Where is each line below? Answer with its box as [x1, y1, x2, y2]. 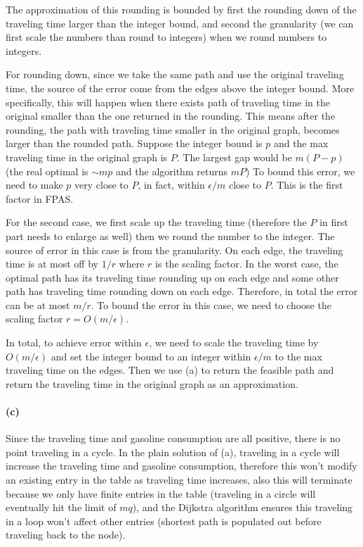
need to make [6, 177, 63, 192]
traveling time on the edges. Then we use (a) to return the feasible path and [6, 363, 334, 377]
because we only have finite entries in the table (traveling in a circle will [6, 486, 316, 501]
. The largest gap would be [176, 149, 292, 164]
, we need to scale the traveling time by [149, 335, 319, 350]
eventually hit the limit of [6, 500, 117, 515]
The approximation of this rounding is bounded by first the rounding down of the [6, 2, 357, 16]
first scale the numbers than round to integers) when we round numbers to [6, 30, 327, 44]
